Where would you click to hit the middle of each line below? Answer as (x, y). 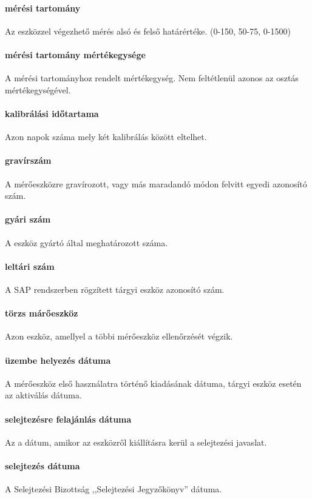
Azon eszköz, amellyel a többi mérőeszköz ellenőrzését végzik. (119, 336)
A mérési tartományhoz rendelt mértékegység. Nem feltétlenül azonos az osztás (152, 78)
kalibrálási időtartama (52, 113)
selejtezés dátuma (42, 465)
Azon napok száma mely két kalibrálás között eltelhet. (106, 137)
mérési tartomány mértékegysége (75, 54)
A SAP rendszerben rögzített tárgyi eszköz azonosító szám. (115, 289)
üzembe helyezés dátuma (58, 360)
